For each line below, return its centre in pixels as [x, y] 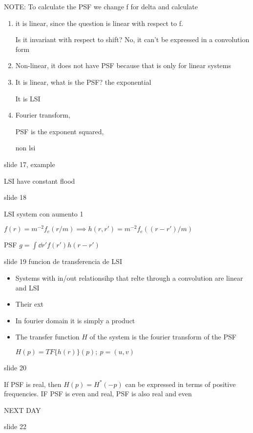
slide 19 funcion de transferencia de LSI [63, 261]
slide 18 [15, 197]
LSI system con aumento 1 [44, 213]
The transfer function [47, 337]
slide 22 [15, 426]
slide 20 [15, 367]
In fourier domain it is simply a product [75, 320]
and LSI [27, 287]
